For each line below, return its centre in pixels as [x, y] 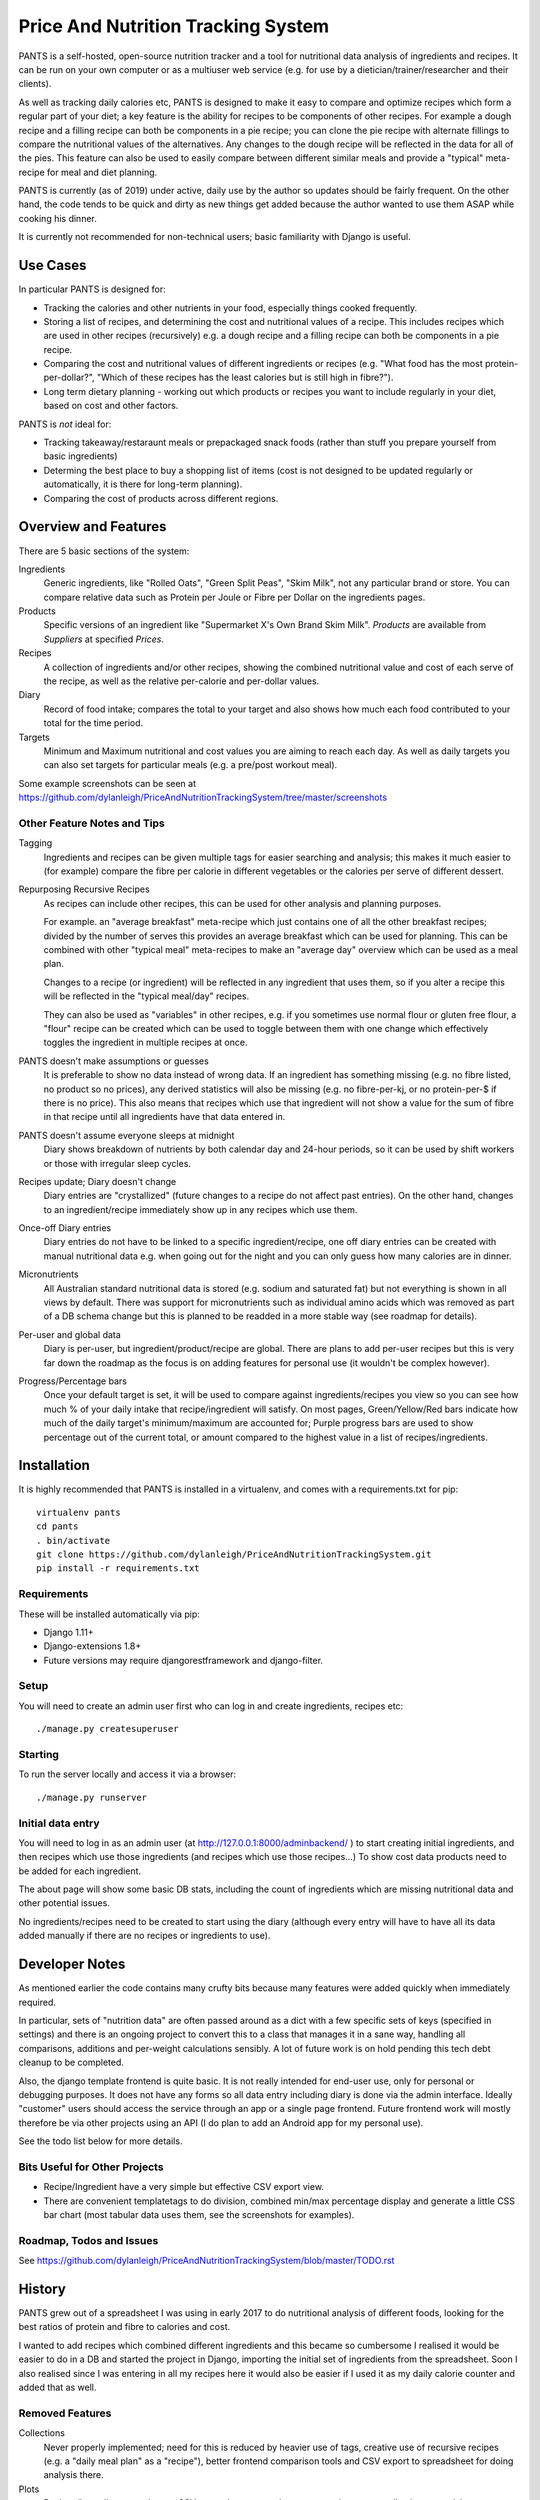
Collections [41, 2433]
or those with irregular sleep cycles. [117, 1163]
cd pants [57, 1526]
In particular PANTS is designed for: [92, 289]
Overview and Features [92, 526]
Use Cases [52, 265]
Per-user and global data [70, 1334]
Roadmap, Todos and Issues [88, 2240]
